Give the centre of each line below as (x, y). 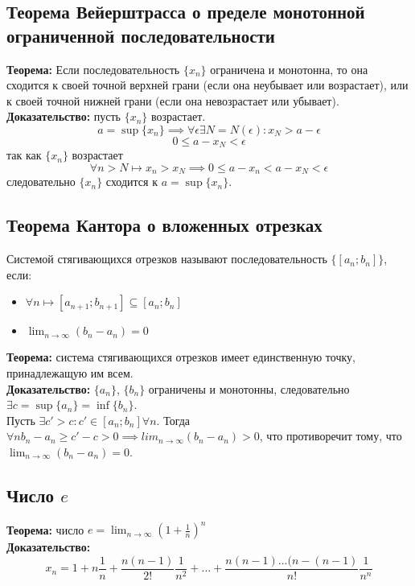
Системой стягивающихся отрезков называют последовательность (167, 259)
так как (24, 155)
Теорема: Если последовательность (93, 69)
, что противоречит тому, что (331, 436)
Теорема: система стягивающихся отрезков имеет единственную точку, (181, 357)
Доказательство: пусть (64, 116)
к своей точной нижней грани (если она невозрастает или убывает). (173, 100)
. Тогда (173, 420)
